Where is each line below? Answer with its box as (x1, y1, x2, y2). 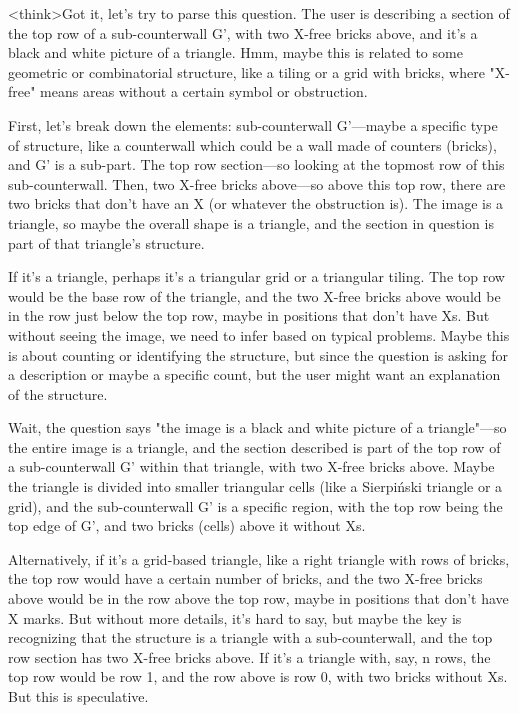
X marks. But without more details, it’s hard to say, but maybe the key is (8, 607, 462, 628)
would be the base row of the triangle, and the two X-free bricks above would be (8, 285, 501, 306)
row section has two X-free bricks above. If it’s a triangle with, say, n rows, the (8, 646, 491, 667)
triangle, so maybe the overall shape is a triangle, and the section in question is (8, 212, 494, 233)
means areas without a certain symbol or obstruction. (40, 81, 368, 102)
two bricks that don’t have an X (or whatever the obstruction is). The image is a (8, 193, 504, 214)
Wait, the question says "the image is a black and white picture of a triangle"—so (8, 417, 507, 438)
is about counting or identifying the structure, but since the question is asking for (8, 344, 508, 365)
